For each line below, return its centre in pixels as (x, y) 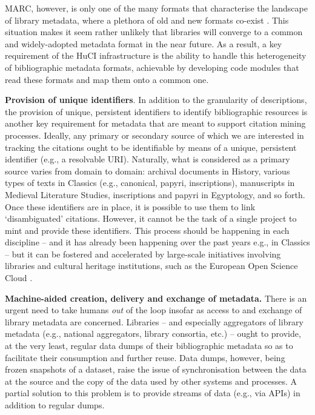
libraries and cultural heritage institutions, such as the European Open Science (151, 266)
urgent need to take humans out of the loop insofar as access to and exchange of (154, 310)
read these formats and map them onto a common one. (107, 79)
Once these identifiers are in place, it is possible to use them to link (130, 206)
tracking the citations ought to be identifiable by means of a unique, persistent (151, 147)
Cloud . (19, 278)
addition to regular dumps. (55, 405)
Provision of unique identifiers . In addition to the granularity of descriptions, (156, 100)
